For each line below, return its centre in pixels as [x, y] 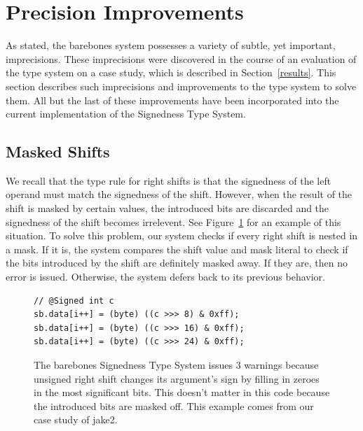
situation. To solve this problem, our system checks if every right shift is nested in [182, 235]
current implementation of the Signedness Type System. [126, 114]
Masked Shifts [58, 151]
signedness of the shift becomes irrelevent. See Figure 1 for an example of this [173, 221]
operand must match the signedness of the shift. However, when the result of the [179, 194]
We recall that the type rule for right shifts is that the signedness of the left [169, 180]
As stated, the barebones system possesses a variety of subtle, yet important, [171, 45]
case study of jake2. [76, 419]
